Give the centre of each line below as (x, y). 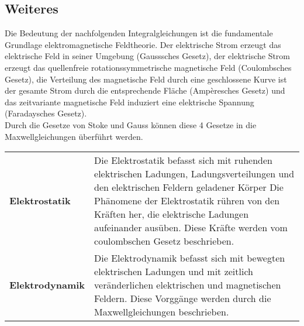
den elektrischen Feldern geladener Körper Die (189, 187)
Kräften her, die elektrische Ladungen (172, 214)
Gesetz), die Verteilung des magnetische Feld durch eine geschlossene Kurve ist (146, 79)
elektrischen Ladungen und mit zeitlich (174, 272)
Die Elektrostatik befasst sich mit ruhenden (183, 160)
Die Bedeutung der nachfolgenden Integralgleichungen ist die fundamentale (139, 33)
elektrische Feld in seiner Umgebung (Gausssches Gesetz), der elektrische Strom (148, 56)
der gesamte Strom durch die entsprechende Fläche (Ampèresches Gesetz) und (145, 90)
